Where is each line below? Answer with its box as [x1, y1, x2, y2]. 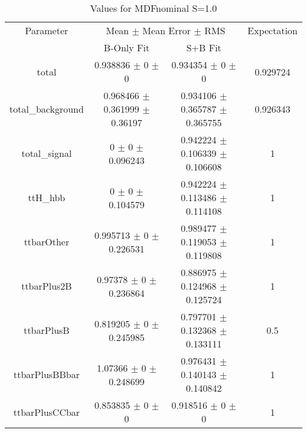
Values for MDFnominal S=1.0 [90, 1, 217, 15]
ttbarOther [24, 235, 70, 248]
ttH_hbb [28, 191, 66, 204]
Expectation [247, 24, 298, 37]
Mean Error [142, 24, 191, 37]
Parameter [25, 24, 68, 37]
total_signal [21, 146, 72, 160]
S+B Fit [186, 41, 221, 54]
